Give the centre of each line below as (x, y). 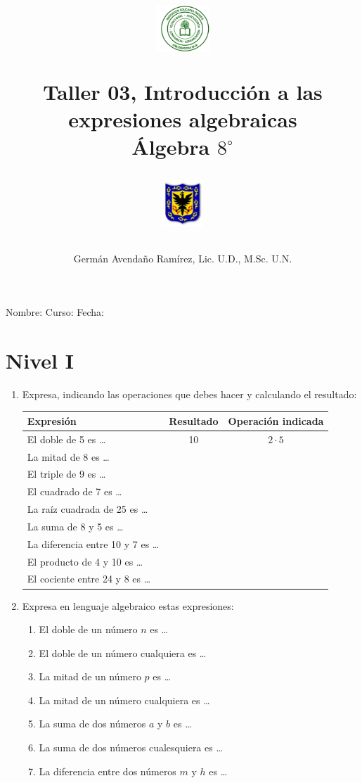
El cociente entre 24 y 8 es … (89, 579)
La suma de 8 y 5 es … (75, 526)
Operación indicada (276, 420)
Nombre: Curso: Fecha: (55, 312)
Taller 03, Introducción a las (183, 91)
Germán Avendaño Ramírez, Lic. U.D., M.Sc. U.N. (183, 259)
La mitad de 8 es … (68, 456)
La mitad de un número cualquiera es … (124, 700)
